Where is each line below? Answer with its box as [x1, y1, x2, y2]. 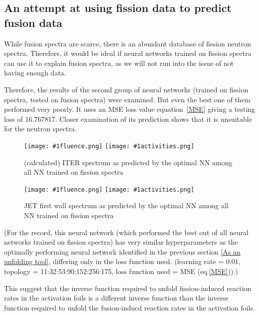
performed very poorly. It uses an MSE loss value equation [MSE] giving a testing [4, 104, 256, 114]
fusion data [4, 14, 62, 30]
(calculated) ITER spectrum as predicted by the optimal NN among [24, 157, 233, 167]
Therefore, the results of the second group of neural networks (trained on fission [4, 84, 249, 94]
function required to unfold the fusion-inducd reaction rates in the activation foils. [4, 302, 255, 313]
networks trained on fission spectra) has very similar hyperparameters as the [4, 237, 238, 247]
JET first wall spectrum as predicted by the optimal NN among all [24, 200, 229, 211]
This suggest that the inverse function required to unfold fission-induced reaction [4, 283, 252, 293]
